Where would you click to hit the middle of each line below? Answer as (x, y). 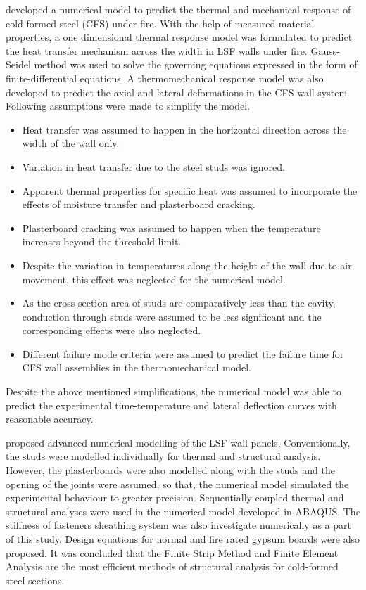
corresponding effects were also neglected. (112, 330)
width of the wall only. (71, 143)
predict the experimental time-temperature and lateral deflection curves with (171, 405)
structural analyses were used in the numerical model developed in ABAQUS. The (183, 511)
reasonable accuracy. (50, 419)
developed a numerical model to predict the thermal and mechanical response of (178, 9)
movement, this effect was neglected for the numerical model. (154, 279)
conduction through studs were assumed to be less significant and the (172, 316)
